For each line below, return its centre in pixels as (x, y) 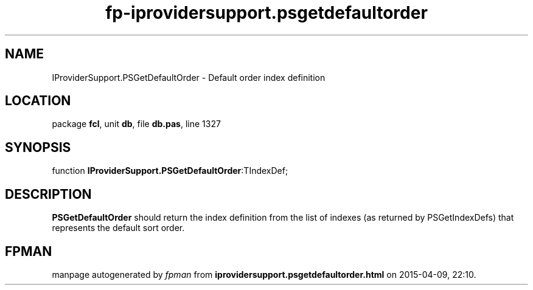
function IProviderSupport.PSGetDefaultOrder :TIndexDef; (170, 171)
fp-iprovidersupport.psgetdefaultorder (266, 13)
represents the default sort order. (118, 228)
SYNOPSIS (38, 147)
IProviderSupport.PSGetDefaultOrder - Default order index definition (189, 77)
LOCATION (38, 101)
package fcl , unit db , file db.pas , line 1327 (136, 124)
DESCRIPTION (48, 194)
